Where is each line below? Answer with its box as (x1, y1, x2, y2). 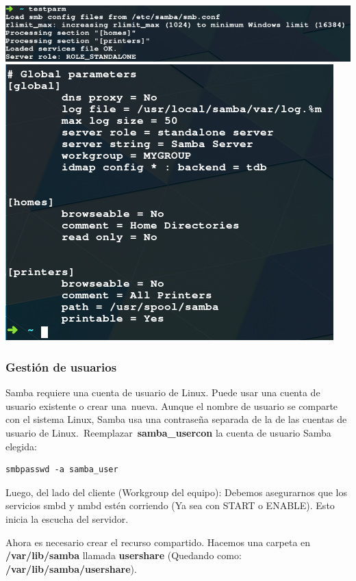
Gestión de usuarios (5, 358, 117, 375)
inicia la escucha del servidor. (5, 511, 129, 526)
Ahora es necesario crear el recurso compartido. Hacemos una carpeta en (5, 534, 311, 549)
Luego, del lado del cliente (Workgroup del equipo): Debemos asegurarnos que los (5, 485, 348, 499)
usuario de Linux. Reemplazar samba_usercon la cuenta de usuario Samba (5, 426, 331, 440)
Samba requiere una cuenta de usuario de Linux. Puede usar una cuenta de (5, 385, 320, 400)
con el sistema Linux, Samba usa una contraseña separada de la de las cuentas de (5, 412, 347, 426)
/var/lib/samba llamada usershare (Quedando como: (5, 548, 242, 563)
